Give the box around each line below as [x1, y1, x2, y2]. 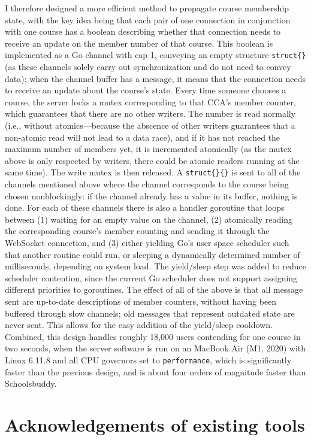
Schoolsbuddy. [5, 377, 57, 390]
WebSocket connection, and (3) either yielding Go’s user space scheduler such [5, 236, 289, 248]
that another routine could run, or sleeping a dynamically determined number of [5, 248, 300, 260]
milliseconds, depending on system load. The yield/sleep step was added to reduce [5, 260, 306, 272]
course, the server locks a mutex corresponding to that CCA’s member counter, [5, 95, 296, 108]
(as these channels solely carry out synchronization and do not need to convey [5, 60, 291, 73]
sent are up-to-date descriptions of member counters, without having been [5, 295, 277, 307]
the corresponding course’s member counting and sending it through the [5, 224, 270, 237]
